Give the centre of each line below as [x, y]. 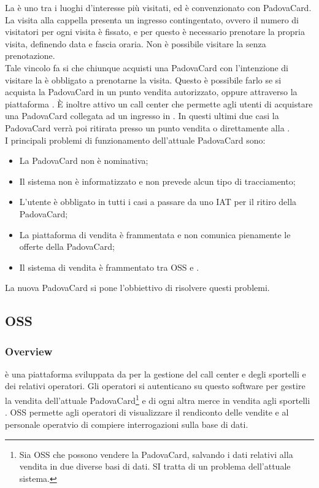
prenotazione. [30, 56]
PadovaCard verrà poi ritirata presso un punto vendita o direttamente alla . [148, 127]
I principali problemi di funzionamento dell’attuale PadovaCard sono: [135, 140]
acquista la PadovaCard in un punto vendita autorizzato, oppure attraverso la [151, 92]
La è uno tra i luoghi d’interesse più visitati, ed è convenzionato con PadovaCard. [158, 7]
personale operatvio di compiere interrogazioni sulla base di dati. [127, 424]
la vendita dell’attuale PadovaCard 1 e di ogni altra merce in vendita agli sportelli [158, 399]
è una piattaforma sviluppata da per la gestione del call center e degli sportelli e [156, 374]
